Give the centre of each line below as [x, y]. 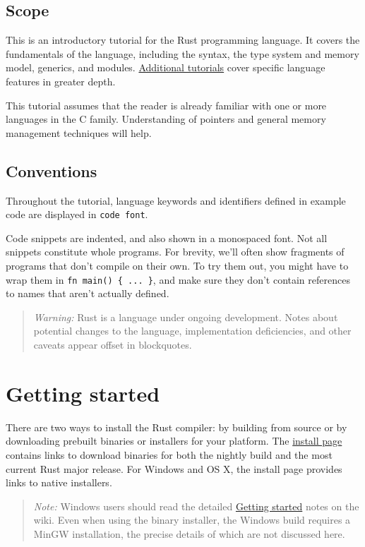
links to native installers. [59, 482]
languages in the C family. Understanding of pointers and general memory [166, 119]
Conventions [52, 170]
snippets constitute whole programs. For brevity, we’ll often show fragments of [175, 252]
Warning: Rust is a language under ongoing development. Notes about [186, 317]
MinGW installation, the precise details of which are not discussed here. [189, 533]
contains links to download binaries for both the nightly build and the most [169, 454]
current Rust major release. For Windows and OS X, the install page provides [174, 468]
